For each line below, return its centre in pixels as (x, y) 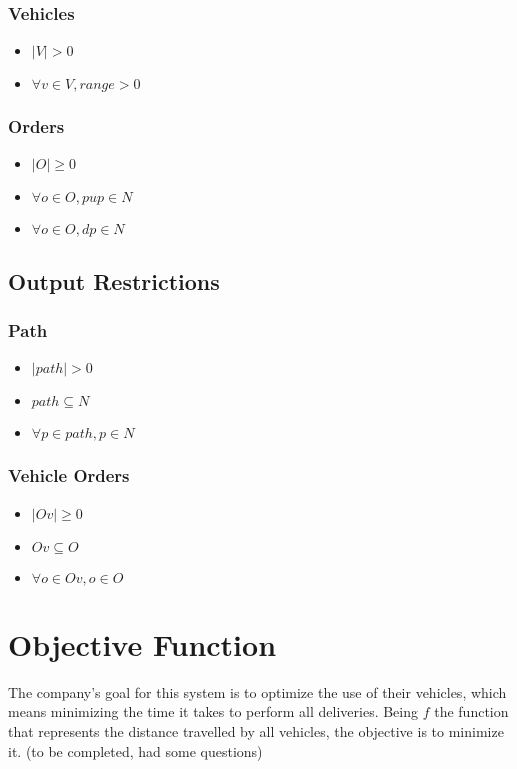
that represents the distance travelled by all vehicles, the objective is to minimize (256, 730)
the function (471, 711)
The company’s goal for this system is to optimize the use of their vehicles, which (257, 691)
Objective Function (142, 643)
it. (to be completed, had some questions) (135, 750)
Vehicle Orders (69, 475)
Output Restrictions (114, 280)
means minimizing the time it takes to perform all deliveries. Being (213, 711)
